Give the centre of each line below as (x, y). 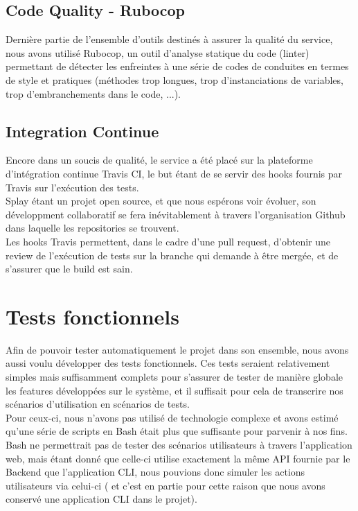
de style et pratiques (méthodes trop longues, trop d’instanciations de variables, (174, 79)
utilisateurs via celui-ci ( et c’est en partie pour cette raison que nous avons (165, 485)
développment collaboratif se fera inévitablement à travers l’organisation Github (176, 214)
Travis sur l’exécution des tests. (72, 187)
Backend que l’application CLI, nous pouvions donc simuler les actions (155, 472)
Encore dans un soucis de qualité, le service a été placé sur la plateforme (159, 160)
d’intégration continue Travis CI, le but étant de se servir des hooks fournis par (174, 173)
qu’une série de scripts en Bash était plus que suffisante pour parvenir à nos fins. (177, 431)
